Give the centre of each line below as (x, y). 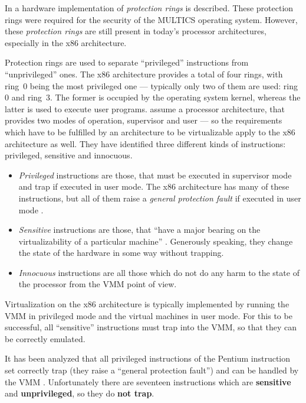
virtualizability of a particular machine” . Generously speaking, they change (156, 241)
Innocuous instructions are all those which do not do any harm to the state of (159, 272)
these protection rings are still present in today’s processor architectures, (136, 31)
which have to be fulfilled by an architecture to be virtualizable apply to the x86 (150, 131)
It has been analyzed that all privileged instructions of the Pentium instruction (148, 358)
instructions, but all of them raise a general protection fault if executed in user (160, 198)
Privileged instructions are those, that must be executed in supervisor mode (155, 175)
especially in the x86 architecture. (66, 42)
